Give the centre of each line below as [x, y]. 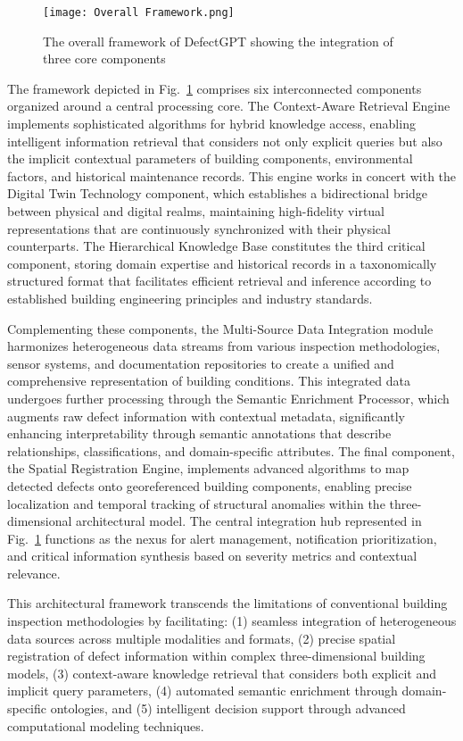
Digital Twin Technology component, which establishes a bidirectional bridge [218, 193]
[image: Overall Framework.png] [139, 12]
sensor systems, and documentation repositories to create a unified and [201, 363]
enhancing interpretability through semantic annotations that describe [199, 433]
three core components [104, 58]
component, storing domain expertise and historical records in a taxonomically [222, 263]
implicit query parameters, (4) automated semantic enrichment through [203, 691]
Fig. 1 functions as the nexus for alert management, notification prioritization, [222, 538]
